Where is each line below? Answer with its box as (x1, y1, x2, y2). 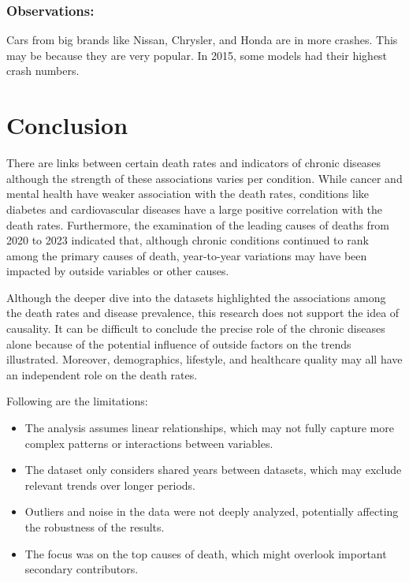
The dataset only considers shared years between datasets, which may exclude (24, 461, 402, 478)
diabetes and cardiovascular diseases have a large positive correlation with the (6, 200, 383, 217)
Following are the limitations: (6, 393, 148, 409)
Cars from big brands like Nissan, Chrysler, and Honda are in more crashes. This (6, 32, 398, 48)
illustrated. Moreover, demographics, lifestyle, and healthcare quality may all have (6, 351, 403, 367)
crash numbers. (6, 62, 80, 79)
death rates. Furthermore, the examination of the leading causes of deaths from (6, 216, 390, 233)
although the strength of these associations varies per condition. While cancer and (6, 170, 403, 186)
